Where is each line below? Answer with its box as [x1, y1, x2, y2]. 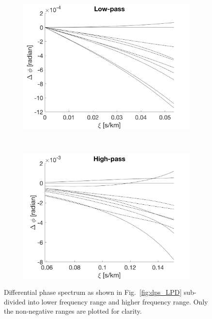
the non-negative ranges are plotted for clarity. [4, 306, 142, 316]
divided [4, 296, 26, 306]
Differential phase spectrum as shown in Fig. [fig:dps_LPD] [4, 287, 182, 297]
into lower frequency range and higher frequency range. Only [28, 296, 208, 306]
